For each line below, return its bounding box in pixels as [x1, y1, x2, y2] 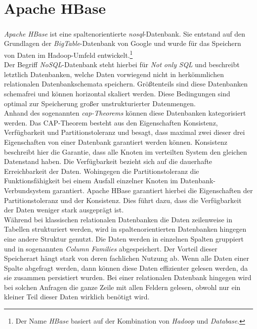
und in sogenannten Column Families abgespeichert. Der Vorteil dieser [4, 243, 217, 253]
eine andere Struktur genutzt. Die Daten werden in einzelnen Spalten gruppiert [4, 233, 244, 244]
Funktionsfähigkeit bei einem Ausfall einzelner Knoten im [4, 175, 178, 186]
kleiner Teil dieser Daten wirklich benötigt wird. [4, 291, 150, 302]
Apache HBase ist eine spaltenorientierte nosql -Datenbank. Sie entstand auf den [4, 28, 246, 39]
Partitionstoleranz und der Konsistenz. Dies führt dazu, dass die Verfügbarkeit [4, 195, 242, 205]
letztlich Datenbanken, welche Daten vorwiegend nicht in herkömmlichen [4, 69, 224, 79]
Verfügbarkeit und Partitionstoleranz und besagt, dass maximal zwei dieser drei [4, 127, 245, 137]
